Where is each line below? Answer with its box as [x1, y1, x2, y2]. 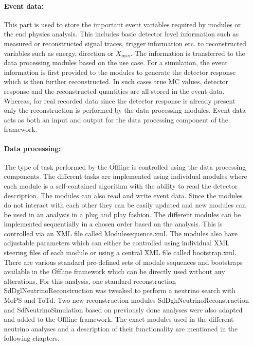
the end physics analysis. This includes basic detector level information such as [4, 29, 239, 39]
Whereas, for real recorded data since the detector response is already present [4, 95, 235, 105]
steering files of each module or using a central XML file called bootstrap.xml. [4, 247, 236, 258]
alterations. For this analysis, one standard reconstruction [4, 276, 176, 286]
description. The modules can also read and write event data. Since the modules [4, 190, 243, 200]
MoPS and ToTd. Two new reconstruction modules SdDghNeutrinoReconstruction [4, 295, 249, 305]
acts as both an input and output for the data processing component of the [4, 114, 228, 124]
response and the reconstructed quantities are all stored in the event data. [4, 86, 225, 96]
